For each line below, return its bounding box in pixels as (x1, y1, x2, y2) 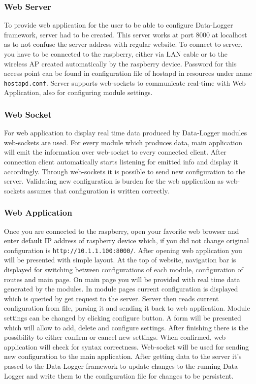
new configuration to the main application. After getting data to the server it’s (4, 351, 242, 361)
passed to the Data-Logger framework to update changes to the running (4, 361, 221, 371)
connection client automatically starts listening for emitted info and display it (4, 157, 238, 167)
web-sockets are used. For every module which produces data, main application (4, 137, 243, 147)
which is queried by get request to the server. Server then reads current (4, 293, 219, 303)
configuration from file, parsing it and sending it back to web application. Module (4, 303, 250, 313)
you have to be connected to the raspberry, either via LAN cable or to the (4, 49, 227, 59)
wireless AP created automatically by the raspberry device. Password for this (4, 58, 237, 68)
